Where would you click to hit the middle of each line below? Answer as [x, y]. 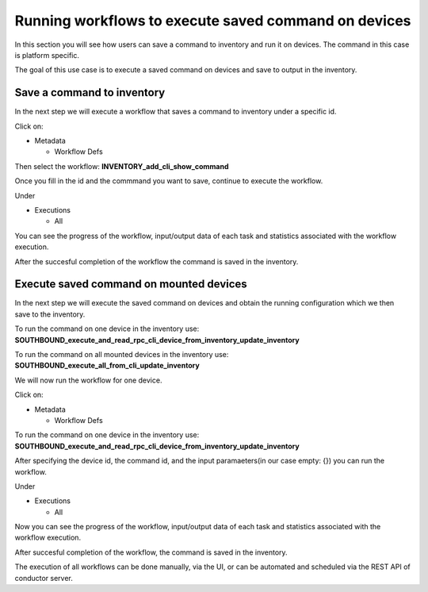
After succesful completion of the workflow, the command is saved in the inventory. [151, 552]
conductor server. [44, 578]
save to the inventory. [50, 314]
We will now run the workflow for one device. [88, 380]
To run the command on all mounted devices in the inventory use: [122, 354]
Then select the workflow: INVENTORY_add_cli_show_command [122, 166]
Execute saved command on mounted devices [131, 284]
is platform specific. [47, 55]
